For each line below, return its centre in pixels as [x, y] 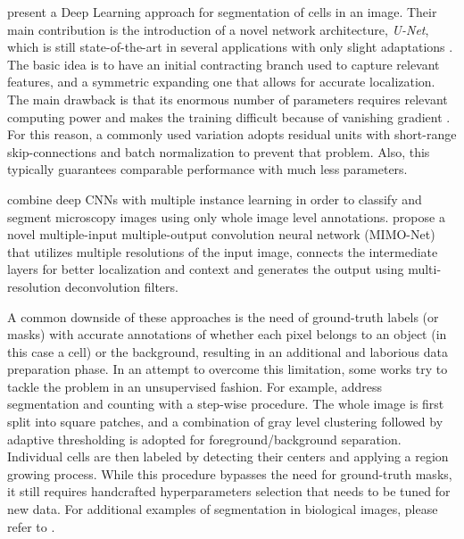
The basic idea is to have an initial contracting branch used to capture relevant [224, 64]
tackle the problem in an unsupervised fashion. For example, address [195, 386]
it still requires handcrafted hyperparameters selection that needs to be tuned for [229, 491]
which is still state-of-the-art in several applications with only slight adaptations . [230, 47]
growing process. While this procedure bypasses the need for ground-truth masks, [230, 473]
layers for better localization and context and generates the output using [206, 269]
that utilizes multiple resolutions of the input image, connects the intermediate [223, 251]
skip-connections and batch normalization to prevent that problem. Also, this [219, 151]
